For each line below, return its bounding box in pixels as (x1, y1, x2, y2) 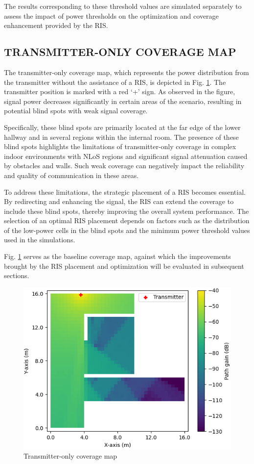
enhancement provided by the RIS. (4, 20, 108, 30)
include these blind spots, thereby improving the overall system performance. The (4, 206, 249, 216)
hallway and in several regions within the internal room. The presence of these (4, 131, 239, 142)
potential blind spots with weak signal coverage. (4, 105, 148, 116)
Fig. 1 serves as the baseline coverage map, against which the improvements (4, 251, 231, 261)
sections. (4, 270, 29, 281)
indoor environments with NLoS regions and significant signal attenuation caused (4, 151, 248, 161)
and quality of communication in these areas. (4, 170, 139, 180)
